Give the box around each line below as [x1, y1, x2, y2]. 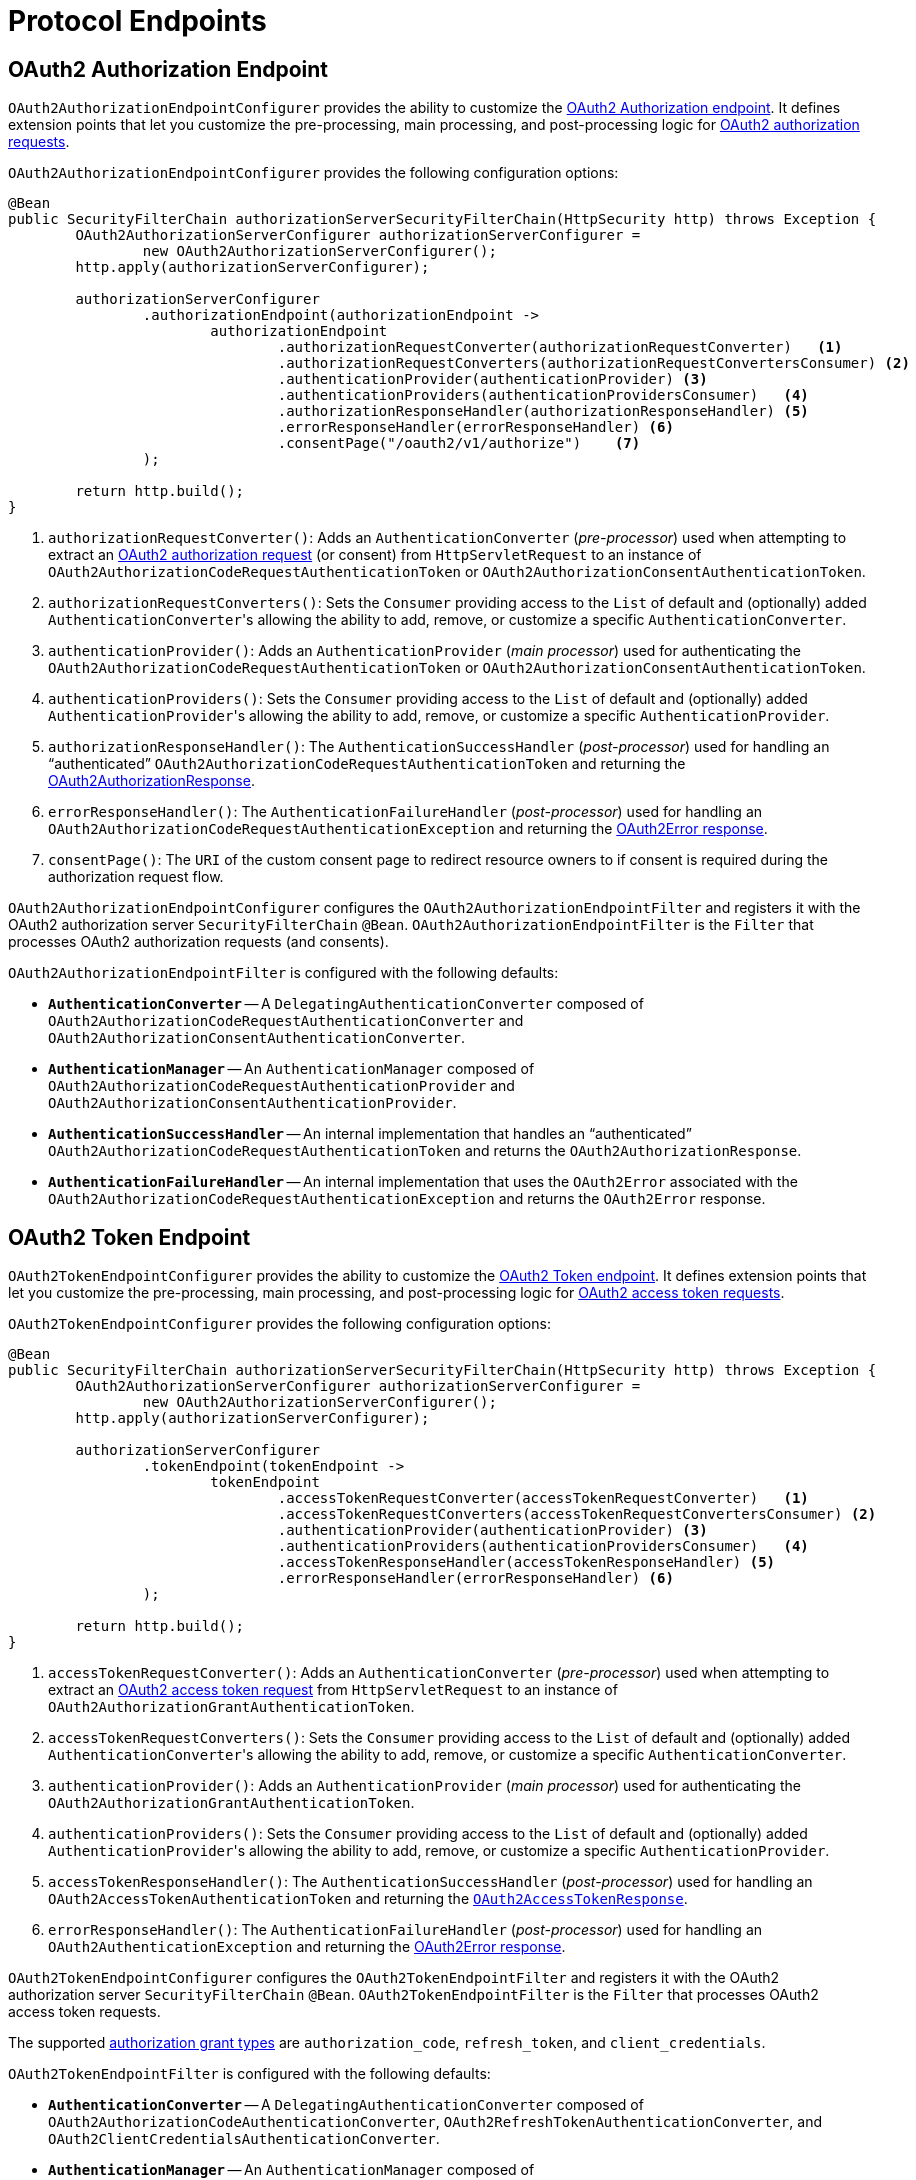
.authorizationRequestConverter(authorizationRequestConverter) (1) [277, 339, 843, 356]
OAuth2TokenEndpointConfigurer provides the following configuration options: [8, 1315, 551, 1333]
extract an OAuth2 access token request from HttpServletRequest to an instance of [48, 1681, 618, 1699]
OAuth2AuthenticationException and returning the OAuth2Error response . [48, 1938, 566, 1956]
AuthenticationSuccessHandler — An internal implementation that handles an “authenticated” [48, 1125, 692, 1143]
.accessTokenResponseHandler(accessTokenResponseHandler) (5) [277, 1554, 776, 1571]
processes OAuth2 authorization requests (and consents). [8, 933, 389, 951]
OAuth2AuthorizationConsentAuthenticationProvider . [48, 1094, 457, 1112]
